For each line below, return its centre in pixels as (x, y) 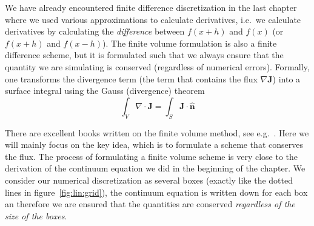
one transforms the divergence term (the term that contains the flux (131, 78)
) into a (286, 78)
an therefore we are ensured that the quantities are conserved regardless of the (150, 204)
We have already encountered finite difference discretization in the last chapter (151, 7)
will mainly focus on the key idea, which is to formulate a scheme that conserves (154, 145)
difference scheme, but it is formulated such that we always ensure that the (144, 55)
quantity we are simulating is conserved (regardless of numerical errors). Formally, (157, 66)
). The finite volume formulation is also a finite (190, 43)
